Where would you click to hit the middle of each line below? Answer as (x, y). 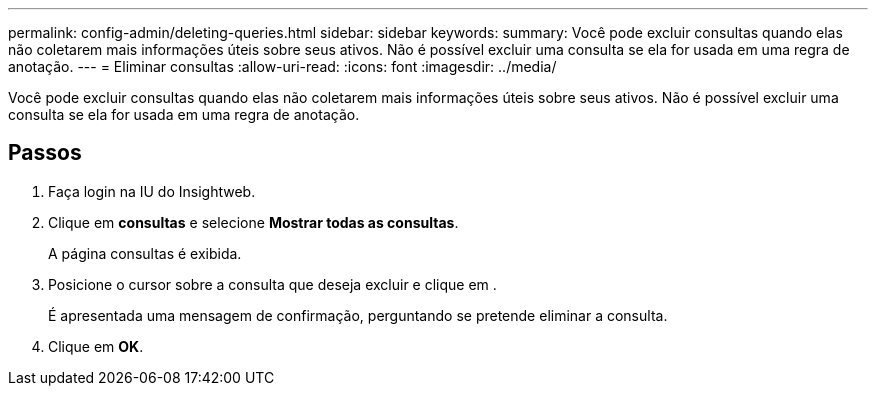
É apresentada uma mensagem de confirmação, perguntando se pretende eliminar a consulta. (358, 315)
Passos (45, 153)
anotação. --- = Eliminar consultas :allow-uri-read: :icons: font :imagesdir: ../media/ (282, 66)
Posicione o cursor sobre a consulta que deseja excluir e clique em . (272, 284)
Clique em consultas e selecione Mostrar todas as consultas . (253, 222)
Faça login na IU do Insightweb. (152, 191)
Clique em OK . (96, 346)
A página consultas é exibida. (145, 253)
